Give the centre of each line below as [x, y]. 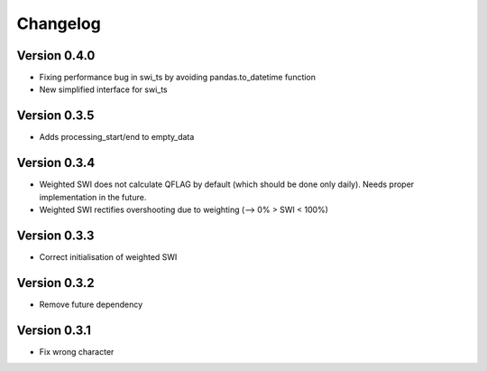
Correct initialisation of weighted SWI [108, 256]
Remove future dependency [91, 304]
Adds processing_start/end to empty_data [117, 137]
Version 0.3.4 [56, 163]
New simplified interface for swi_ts [104, 89]
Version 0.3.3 [55, 235]
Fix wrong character [77, 351]
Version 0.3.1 [54, 330]
